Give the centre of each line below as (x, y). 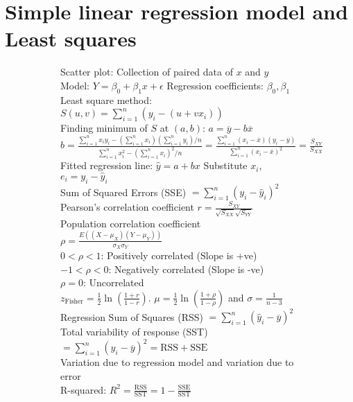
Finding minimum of (104, 128)
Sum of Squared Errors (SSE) (123, 192)
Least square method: (106, 99)
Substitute (225, 165)
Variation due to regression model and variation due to (177, 362)
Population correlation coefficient (131, 223)
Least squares (71, 38)
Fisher (74, 302)
